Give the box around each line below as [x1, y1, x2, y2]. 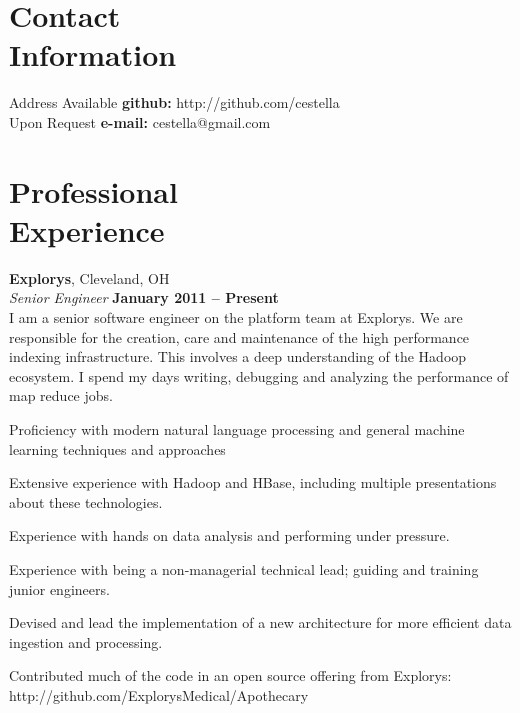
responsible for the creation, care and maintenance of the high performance [9, 326, 470, 347]
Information [9, 34, 177, 75]
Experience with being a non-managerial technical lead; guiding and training [9, 558, 479, 579]
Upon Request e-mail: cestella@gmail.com [9, 111, 271, 132]
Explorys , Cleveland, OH [9, 267, 170, 288]
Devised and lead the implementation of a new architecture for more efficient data [9, 612, 512, 633]
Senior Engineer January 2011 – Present [9, 287, 279, 308]
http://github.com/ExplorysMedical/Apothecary [9, 684, 309, 705]
